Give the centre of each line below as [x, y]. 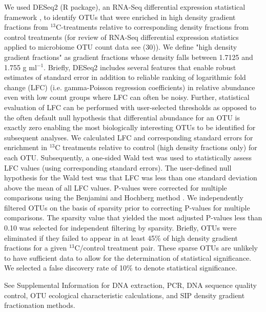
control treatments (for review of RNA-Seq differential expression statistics [121, 37]
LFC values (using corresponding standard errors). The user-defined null [118, 167]
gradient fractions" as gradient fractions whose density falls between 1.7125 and [129, 57]
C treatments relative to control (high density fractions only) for [156, 147]
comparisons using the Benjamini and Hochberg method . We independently [124, 197]
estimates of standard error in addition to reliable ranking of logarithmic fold [125, 77]
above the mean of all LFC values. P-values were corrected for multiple [116, 187]
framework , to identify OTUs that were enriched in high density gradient [120, 17]
